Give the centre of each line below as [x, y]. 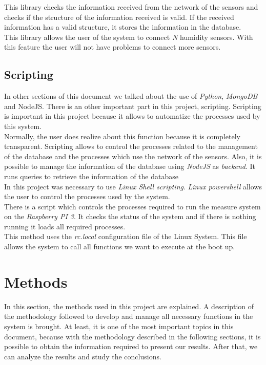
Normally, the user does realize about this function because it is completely [122, 136]
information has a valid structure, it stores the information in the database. [123, 27]
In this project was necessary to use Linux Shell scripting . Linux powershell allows [133, 186]
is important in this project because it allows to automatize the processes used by [132, 116]
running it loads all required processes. [65, 226]
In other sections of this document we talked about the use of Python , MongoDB [131, 96]
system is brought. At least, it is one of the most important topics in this [119, 326]
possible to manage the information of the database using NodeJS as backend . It [130, 166]
